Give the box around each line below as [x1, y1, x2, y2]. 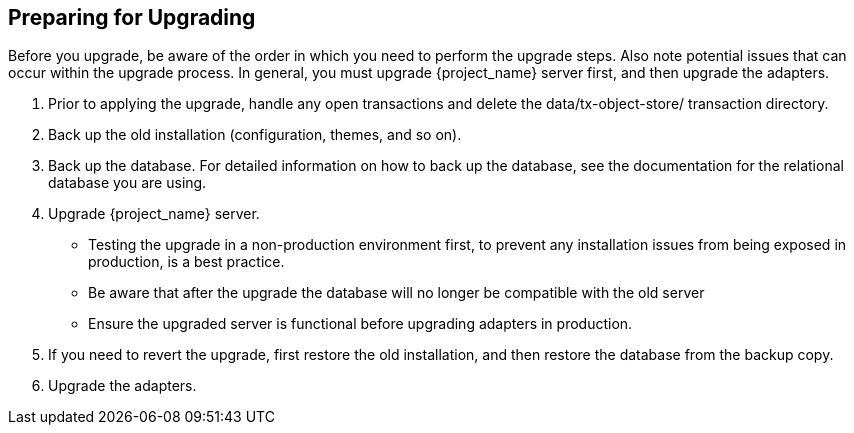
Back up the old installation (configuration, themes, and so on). [48, 126, 462, 144]
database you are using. [48, 174, 207, 192]
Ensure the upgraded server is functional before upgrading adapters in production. [88, 315, 633, 333]
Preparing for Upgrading [8, 5, 256, 30]
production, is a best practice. [88, 253, 285, 271]
